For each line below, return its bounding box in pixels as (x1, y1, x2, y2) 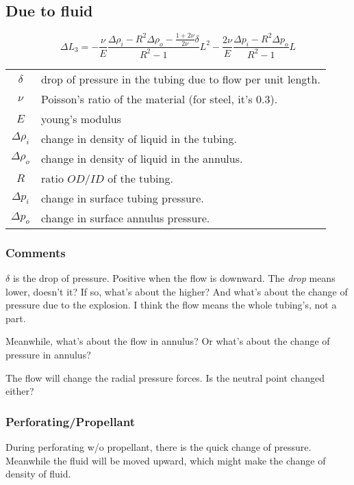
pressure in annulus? (5, 348, 91, 362)
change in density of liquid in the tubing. (40, 130, 237, 146)
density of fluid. (5, 467, 71, 481)
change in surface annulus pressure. (40, 209, 210, 226)
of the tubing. (108, 170, 173, 186)
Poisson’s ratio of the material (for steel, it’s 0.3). (40, 90, 278, 107)
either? (5, 384, 34, 398)
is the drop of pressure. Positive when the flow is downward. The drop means (12, 271, 336, 285)
